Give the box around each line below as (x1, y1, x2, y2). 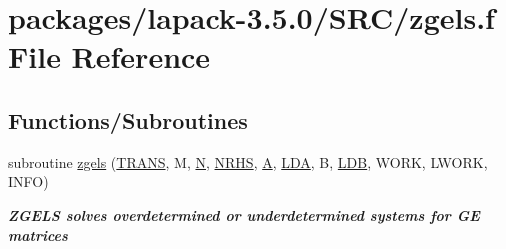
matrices (8, 224, 68, 245)
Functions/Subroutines (8, 104, 248, 135)
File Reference (8, 36, 211, 77)
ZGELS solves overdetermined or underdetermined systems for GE (8, 204, 480, 225)
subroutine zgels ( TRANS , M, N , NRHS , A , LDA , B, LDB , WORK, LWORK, (8, 151, 488, 172)
